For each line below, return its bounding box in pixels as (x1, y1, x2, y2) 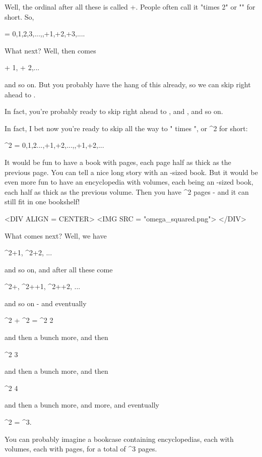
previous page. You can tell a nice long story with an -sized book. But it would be (5, 166, 258, 177)
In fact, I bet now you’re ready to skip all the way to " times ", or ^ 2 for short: (5, 123, 248, 133)
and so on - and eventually (5, 298, 87, 308)
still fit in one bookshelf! (5, 196, 80, 207)
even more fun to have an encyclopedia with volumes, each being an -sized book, (5, 177, 253, 187)
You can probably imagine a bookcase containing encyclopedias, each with (5, 433, 234, 444)
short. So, (5, 11, 34, 22)
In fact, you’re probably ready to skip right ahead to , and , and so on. (5, 106, 223, 117)
